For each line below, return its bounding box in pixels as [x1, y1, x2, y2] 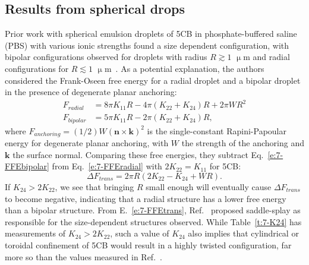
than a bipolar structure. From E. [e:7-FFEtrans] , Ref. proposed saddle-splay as [5, 204, 301, 216]
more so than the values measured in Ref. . [5, 250, 162, 263]
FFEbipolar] [5, 160, 49, 172]
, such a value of [110, 227, 169, 239]
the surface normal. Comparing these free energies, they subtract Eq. [12, 148, 264, 160]
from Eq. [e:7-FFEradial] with [52, 160, 162, 172]
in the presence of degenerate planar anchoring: [5, 86, 177, 98]
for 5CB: [209, 160, 241, 172]
